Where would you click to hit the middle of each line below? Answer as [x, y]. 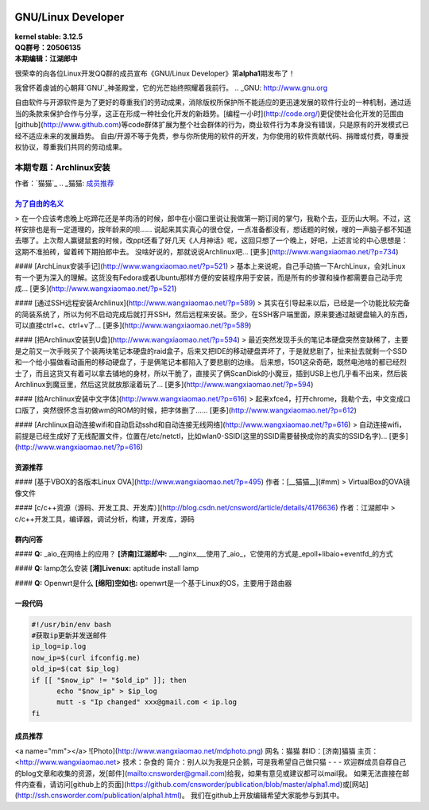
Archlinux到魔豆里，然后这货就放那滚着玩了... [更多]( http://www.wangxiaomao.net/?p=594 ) [164, 385]
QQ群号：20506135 [48, 47]
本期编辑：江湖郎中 [46, 59]
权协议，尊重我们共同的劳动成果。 [70, 147]
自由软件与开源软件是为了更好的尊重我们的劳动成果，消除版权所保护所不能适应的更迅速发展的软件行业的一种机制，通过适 [213, 103]
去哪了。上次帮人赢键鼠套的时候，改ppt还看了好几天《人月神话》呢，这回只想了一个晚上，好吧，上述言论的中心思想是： [211, 240]
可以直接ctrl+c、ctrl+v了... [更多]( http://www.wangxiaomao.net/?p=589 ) [133, 325]
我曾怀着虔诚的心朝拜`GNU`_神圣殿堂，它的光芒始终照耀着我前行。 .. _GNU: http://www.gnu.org [171, 88]
